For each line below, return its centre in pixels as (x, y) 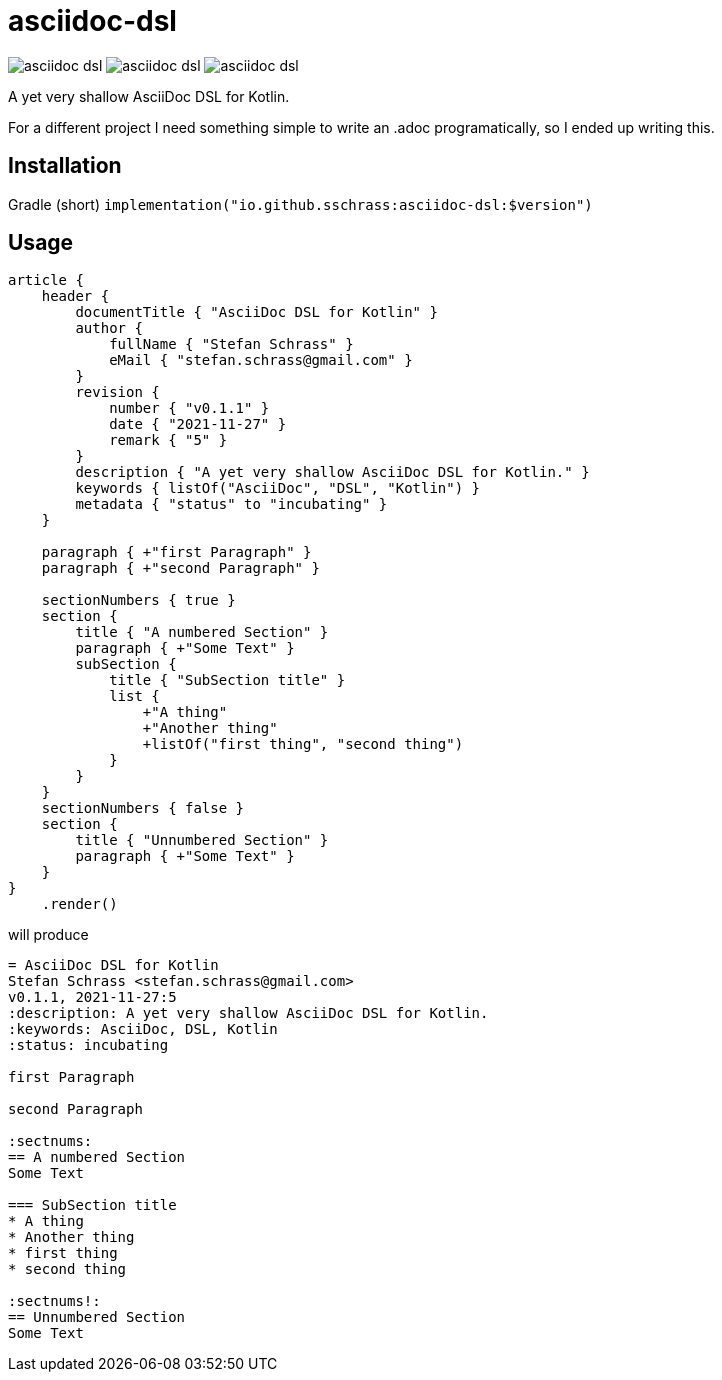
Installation (65, 166)
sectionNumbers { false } (143, 808)
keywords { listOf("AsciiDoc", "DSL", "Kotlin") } (278, 488)
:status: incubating (88, 1045)
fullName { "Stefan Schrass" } (231, 344)
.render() (79, 904)
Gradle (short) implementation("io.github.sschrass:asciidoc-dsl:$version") (300, 204)
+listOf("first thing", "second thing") (303, 744)
